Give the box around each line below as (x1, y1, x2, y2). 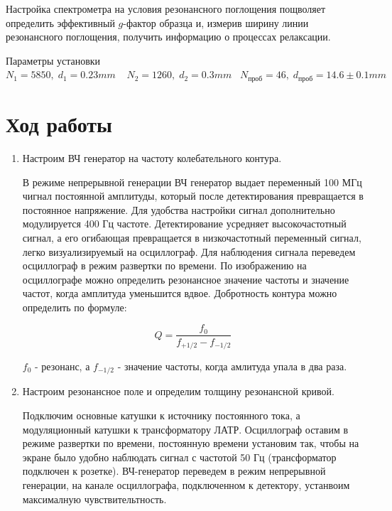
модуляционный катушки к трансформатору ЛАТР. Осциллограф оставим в (22, 421, 349, 436)
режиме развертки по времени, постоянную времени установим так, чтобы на (22, 436, 359, 451)
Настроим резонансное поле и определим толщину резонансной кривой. (22, 384, 334, 399)
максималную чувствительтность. (22, 491, 167, 506)
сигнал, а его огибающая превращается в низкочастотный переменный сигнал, (22, 230, 361, 244)
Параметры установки (6, 53, 101, 68)
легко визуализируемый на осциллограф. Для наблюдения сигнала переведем (22, 244, 356, 259)
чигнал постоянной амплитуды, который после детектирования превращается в (22, 188, 364, 203)
